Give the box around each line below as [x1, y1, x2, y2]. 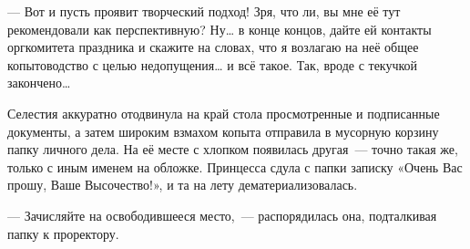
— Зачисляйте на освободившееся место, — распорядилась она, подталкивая [7, 205, 437, 224]
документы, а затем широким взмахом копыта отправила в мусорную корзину [7, 121, 439, 140]
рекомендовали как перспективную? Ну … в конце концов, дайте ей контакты [7, 19, 432, 38]
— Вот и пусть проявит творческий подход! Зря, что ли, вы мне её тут [7, 2, 401, 20]
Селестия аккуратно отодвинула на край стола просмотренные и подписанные [7, 103, 440, 122]
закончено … [7, 73, 71, 92]
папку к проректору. [7, 223, 119, 243]
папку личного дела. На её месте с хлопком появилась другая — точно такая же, [7, 140, 458, 159]
